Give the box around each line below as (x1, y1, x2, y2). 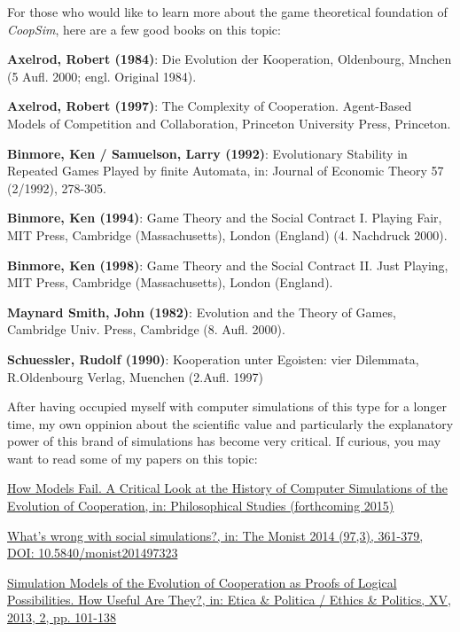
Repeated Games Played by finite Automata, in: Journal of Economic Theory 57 (7, 161, 444, 180)
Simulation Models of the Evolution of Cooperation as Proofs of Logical (7, 573, 397, 591)
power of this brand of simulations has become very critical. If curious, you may (7, 432, 441, 450)
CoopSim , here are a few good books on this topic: (7, 20, 281, 38)
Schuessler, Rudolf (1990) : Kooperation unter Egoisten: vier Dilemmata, (7, 349, 419, 368)
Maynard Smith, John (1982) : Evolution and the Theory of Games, (7, 302, 396, 321)
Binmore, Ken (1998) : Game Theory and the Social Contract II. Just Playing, (7, 255, 448, 274)
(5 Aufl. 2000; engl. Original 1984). (7, 66, 197, 85)
